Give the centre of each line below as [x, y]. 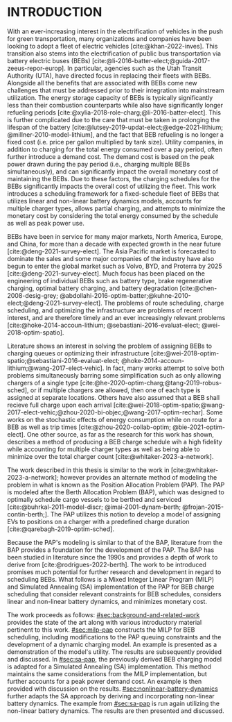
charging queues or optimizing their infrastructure [79, 353]
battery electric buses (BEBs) [49, 60]
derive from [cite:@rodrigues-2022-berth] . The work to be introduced [107, 564]
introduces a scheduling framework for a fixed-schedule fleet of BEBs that [113, 193]
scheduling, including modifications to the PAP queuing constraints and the [114, 637]
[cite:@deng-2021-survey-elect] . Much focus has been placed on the [106, 273]
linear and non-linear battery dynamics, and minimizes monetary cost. [107, 601]
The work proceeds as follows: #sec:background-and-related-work [104, 614]
